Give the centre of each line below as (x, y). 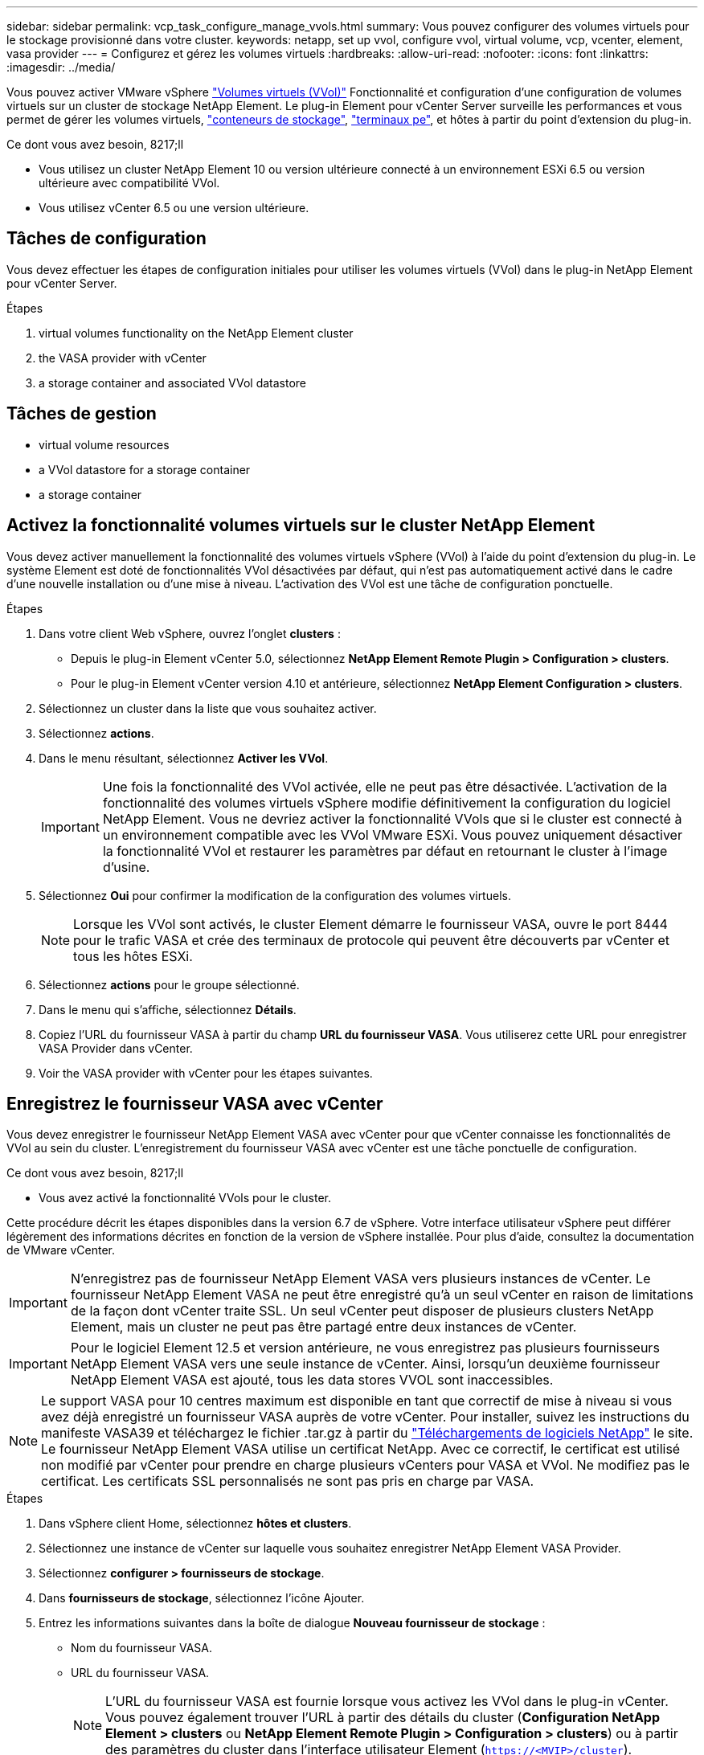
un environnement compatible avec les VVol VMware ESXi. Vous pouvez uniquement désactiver (392, 835)
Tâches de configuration (106, 239)
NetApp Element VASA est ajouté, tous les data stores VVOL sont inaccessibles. (312, 1380)
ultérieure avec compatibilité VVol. (129, 183)
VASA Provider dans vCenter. (116, 1048)
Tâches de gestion (82, 414)
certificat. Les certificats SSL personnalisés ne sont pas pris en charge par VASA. (288, 1481)
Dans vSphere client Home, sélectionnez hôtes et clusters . (195, 1524)
